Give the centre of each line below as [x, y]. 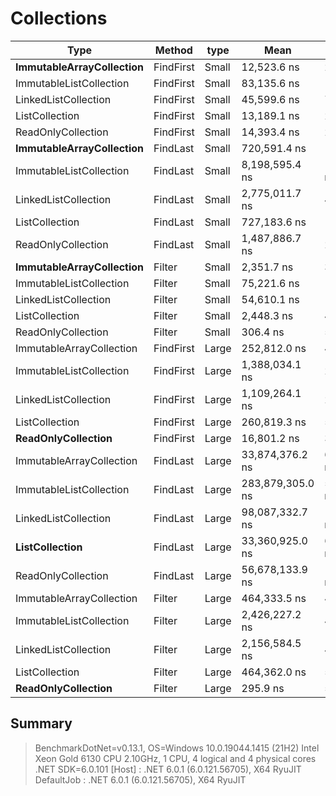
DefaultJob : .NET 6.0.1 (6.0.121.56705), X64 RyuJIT [140, 779]
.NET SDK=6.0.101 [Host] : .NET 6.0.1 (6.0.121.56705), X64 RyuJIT [168, 769]
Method [173, 50]
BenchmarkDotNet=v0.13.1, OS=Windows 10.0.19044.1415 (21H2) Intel [177, 748]
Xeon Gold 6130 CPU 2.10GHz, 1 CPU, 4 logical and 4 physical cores [175, 758]
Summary [41, 723]
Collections [59, 18]
